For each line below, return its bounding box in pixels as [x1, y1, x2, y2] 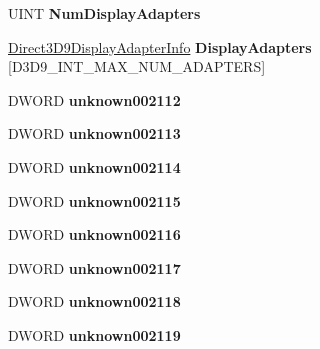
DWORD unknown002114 [8, 156, 181, 177]
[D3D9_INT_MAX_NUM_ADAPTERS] [8, 56, 266, 77]
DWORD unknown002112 [8, 89, 181, 110]
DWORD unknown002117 [8, 257, 181, 278]
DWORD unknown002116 [8, 224, 181, 245]
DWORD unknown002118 [8, 291, 181, 312]
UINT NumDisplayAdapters [8, 3, 201, 23]
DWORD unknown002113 [8, 123, 181, 144]
